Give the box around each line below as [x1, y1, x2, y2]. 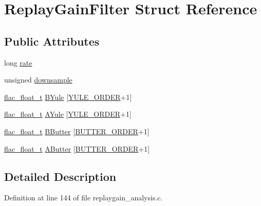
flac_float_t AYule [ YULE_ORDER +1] [4, 109, 132, 119]
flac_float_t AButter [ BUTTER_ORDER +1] [4, 143, 150, 154]
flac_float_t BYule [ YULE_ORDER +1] [4, 91, 132, 102]
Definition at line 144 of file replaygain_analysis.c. [4, 192, 163, 203]
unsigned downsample [4, 74, 72, 85]
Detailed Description [4, 168, 117, 184]
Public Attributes [4, 33, 100, 49]
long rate [4, 57, 32, 68]
